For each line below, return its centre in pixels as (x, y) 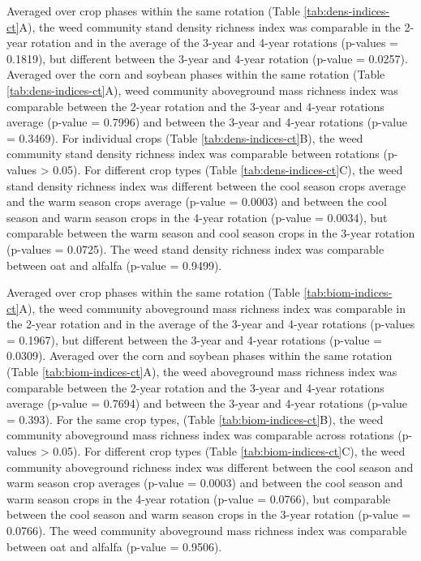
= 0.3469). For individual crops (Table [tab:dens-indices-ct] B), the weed (185, 137)
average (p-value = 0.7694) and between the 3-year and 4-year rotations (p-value (207, 403)
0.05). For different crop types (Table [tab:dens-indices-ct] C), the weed (228, 169)
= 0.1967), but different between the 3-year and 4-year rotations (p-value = (194, 339)
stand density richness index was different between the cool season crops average (206, 185)
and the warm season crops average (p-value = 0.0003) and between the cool (197, 201)
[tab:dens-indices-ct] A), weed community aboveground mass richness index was (202, 90)
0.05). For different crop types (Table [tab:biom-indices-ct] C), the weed (229, 451)
